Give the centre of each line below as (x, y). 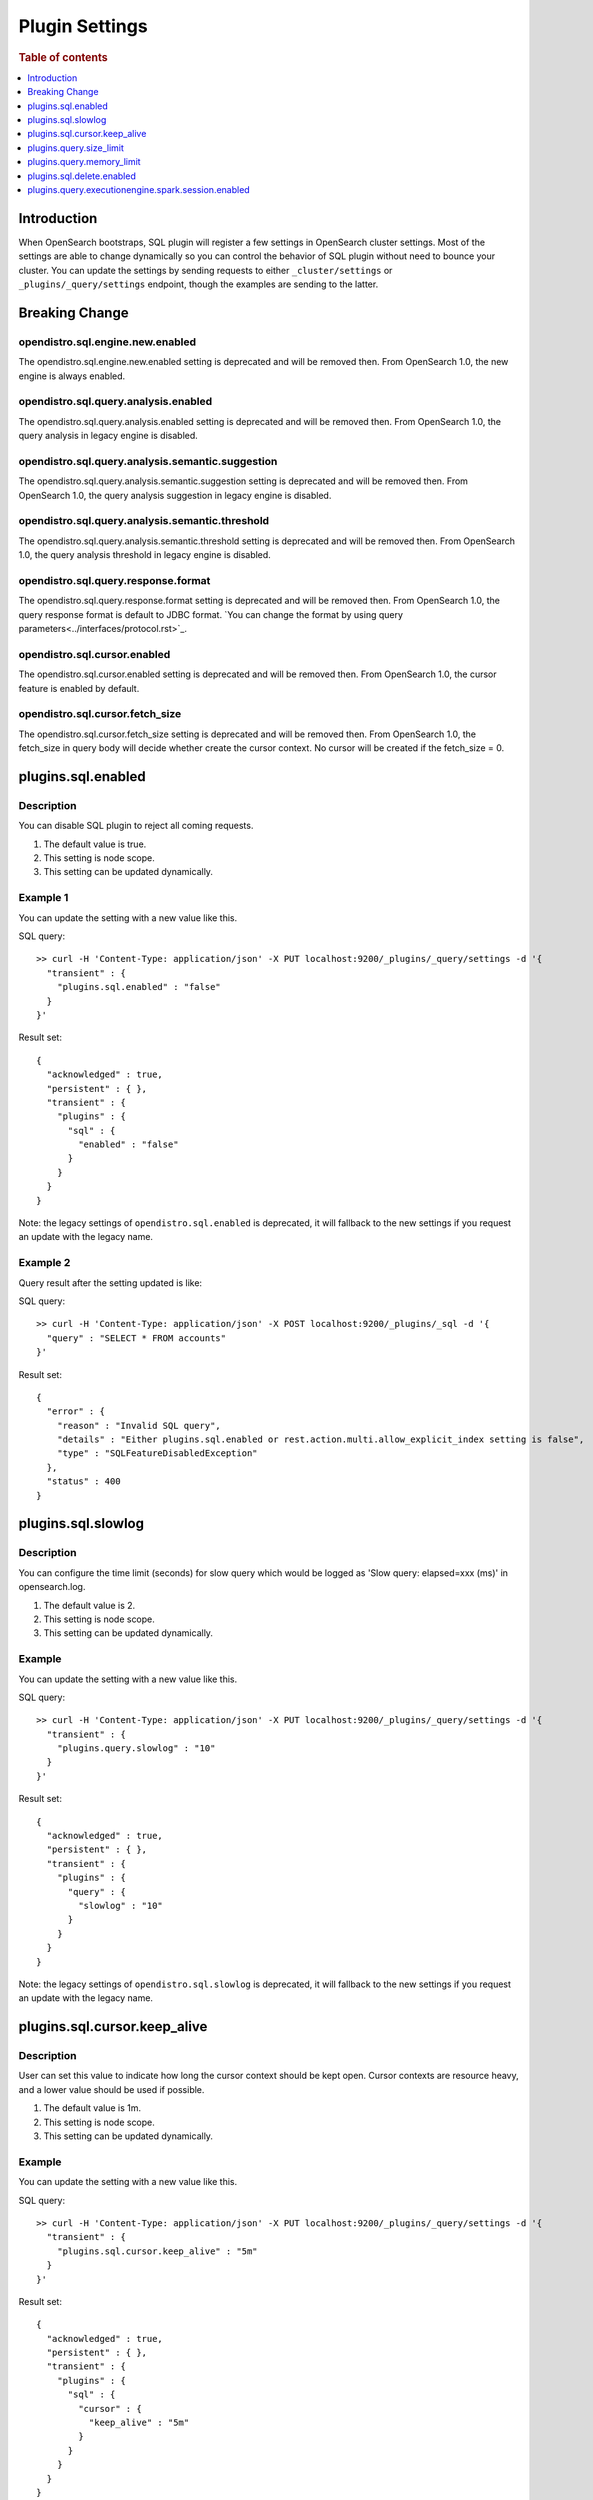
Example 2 (44, 1263)
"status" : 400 (83, 1481)
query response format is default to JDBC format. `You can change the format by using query (211, 614)
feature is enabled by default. (79, 688)
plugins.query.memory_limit (84, 162)
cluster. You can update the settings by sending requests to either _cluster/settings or (205, 270)
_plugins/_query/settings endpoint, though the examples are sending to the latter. (198, 284)
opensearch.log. (52, 1587)
